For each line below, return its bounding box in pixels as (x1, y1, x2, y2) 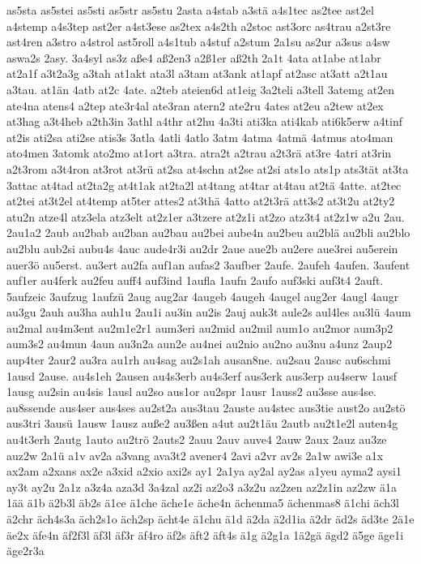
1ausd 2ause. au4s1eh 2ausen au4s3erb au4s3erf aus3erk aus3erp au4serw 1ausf (6, 367, 398, 384)
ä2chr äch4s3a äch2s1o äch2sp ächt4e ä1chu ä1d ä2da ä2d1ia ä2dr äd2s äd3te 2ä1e (6, 510, 415, 527)
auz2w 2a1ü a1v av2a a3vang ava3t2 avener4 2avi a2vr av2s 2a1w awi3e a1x (6, 446, 384, 463)
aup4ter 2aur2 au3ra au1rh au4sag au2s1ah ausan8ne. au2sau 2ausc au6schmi (6, 351, 391, 368)
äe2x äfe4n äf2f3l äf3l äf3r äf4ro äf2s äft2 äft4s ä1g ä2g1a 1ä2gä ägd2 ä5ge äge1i (6, 526, 404, 543)
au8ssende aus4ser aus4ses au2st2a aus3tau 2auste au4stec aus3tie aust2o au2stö (6, 398, 406, 415)
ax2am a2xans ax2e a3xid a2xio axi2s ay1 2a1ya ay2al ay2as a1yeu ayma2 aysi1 (6, 463, 402, 480)
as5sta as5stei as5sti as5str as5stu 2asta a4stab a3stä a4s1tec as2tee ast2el (6, 2, 374, 18)
